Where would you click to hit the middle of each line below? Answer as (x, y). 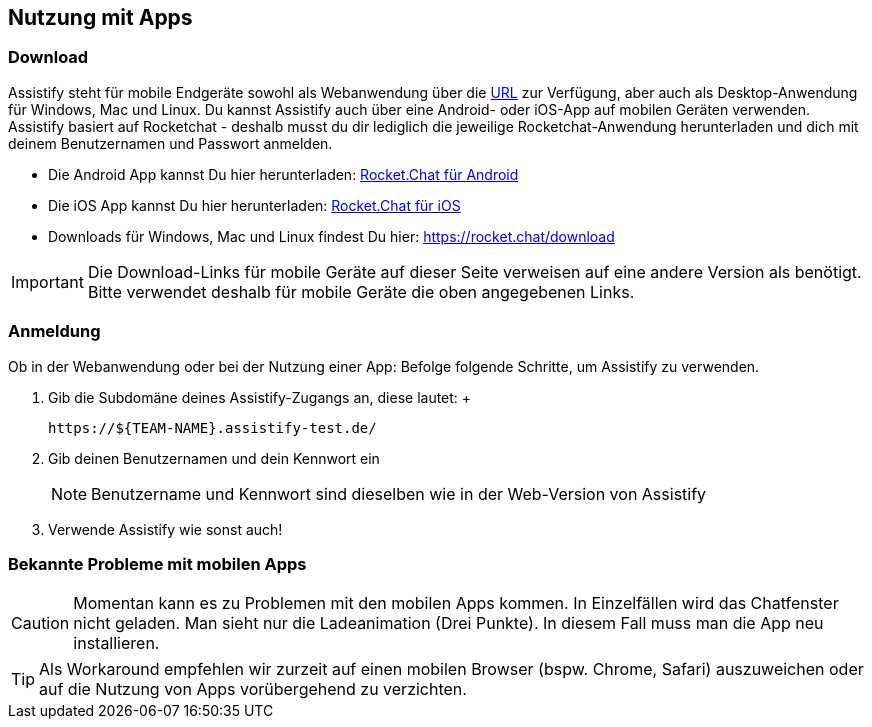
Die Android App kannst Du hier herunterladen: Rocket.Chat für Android (283, 174)
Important (47, 281)
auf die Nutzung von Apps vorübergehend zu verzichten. (253, 689)
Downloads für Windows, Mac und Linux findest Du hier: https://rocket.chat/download (331, 236)
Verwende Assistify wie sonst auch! (165, 529)
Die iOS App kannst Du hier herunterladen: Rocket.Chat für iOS (254, 205)
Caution (40, 623)
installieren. (116, 643)
